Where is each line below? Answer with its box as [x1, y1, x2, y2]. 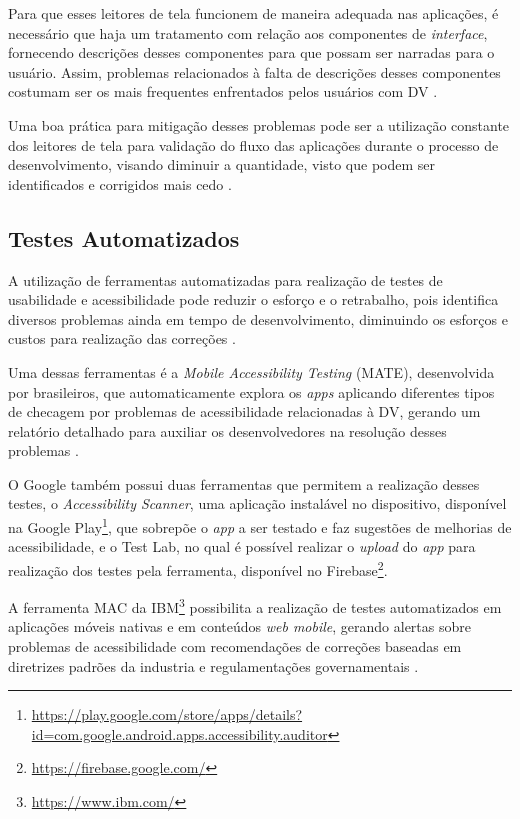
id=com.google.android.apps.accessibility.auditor [31, 723, 328, 744]
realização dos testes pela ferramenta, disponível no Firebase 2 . [8, 556, 388, 580]
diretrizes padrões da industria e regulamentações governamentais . [8, 655, 419, 676]
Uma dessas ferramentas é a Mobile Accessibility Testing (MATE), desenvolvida [8, 361, 495, 382]
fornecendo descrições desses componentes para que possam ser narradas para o [8, 42, 495, 63]
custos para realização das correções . [8, 328, 236, 349]
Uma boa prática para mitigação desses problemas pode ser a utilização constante [8, 114, 510, 135]
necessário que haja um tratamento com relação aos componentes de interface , [8, 22, 488, 43]
